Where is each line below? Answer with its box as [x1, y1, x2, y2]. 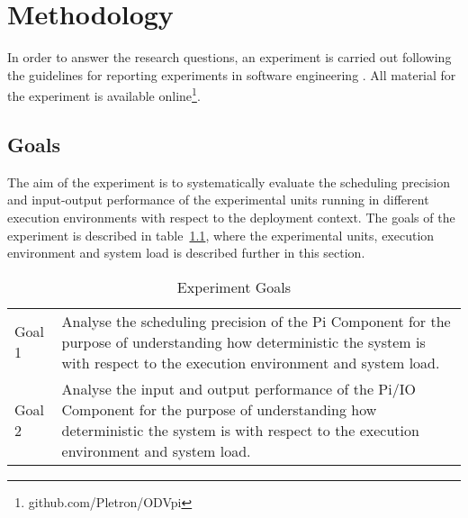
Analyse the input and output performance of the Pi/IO [61, 377, 416, 399]
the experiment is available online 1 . [7, 84, 201, 105]
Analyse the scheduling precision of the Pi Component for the [61, 310, 451, 332]
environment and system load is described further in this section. [7, 243, 365, 262]
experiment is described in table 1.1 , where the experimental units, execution [7, 225, 435, 244]
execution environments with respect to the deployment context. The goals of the [7, 207, 455, 226]
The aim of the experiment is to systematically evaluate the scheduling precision [7, 172, 450, 191]
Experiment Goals [176, 276, 292, 297]
